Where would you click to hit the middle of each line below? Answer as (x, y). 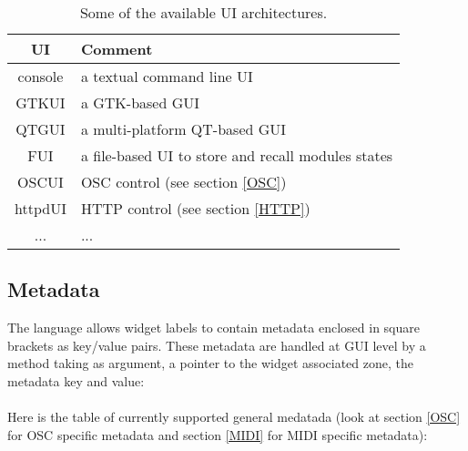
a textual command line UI (167, 76)
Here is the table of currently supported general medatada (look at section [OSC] (234, 417)
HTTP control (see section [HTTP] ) (195, 208)
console (41, 76)
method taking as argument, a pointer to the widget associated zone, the (210, 363)
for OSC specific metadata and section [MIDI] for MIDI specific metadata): (218, 434)
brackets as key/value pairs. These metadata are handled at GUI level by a (217, 345)
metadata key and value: (76, 380)
